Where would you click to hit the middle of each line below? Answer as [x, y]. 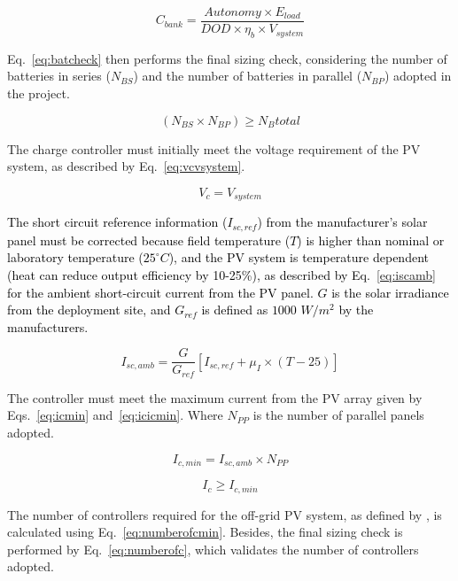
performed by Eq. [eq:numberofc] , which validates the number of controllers [213, 549]
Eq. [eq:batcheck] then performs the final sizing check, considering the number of [227, 58]
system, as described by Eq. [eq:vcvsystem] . [126, 166]
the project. [39, 93]
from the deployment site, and [89, 310]
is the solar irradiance [390, 292]
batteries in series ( [59, 76]
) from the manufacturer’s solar [342, 222]
